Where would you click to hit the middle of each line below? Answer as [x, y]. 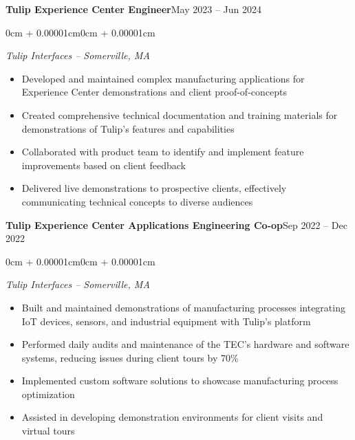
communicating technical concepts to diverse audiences [137, 201]
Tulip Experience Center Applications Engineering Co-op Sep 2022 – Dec [176, 224]
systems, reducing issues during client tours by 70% [130, 357]
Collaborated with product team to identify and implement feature [163, 152]
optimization [48, 394]
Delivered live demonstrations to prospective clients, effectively [154, 188]
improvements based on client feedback [104, 165]
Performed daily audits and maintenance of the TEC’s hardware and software [185, 344]
